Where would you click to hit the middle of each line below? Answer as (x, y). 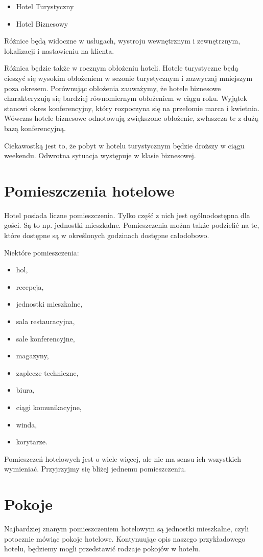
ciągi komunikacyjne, (49, 407)
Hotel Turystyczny (45, 6)
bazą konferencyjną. (35, 128)
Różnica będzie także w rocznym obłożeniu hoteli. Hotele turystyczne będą (121, 68)
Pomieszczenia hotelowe (89, 190)
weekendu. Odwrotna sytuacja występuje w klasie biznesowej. (100, 155)
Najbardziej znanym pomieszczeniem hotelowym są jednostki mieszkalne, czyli (127, 529)
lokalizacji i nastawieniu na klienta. (59, 50)
